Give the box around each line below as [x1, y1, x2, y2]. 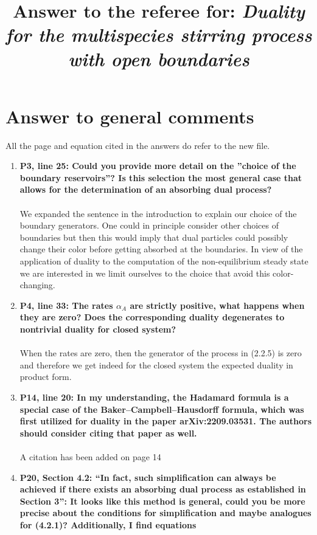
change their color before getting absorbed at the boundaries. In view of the [19, 243, 303, 255]
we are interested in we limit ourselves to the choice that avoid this [19, 266, 270, 279]
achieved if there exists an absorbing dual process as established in [19, 483, 306, 495]
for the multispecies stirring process [5, 22, 312, 47]
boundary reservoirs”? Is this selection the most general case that [19, 171, 302, 184]
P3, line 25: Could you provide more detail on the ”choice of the [19, 159, 296, 172]
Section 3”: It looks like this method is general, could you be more [19, 494, 305, 507]
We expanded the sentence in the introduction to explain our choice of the [19, 207, 297, 219]
